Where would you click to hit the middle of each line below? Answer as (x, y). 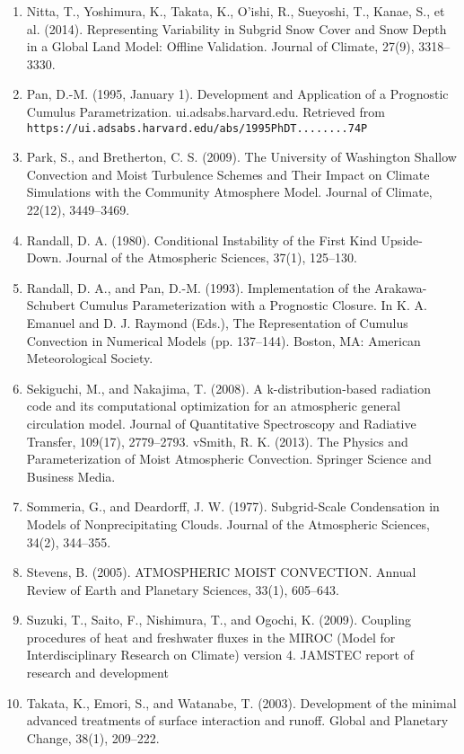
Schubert (51, 305)
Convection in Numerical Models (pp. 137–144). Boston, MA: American (223, 340)
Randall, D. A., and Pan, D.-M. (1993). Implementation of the (198, 287)
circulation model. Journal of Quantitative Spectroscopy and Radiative (221, 423)
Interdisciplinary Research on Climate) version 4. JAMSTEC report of (220, 655)
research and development (97, 673)
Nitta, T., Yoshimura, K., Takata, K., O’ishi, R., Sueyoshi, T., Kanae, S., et (236, 11)
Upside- (402, 240)
